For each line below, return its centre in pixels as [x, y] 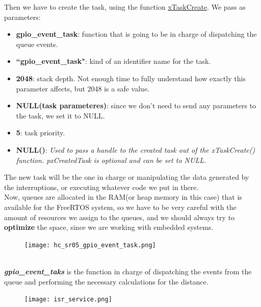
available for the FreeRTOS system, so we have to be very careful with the [120, 207]
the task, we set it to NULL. [60, 115]
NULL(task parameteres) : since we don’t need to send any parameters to [136, 105]
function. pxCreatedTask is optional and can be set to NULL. [111, 160]
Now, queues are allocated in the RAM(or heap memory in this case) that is [123, 197]
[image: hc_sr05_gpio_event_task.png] [90, 245]
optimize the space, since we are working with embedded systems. [109, 227]
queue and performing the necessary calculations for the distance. [106, 281]
